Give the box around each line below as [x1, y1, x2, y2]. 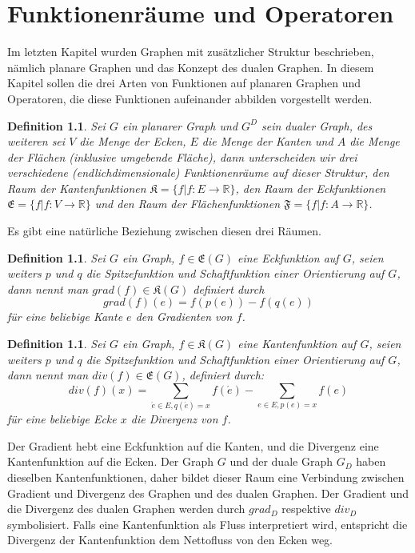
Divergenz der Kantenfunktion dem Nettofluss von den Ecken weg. [7, 531, 333, 548]
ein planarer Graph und [122, 117, 238, 134]
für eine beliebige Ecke [7, 411, 117, 427]
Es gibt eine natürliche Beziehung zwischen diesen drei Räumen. [7, 222, 321, 239]
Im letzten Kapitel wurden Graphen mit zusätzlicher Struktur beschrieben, [7, 43, 374, 60]
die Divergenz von [130, 411, 218, 427]
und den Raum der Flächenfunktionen [94, 195, 281, 212]
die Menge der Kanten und [202, 133, 333, 150]
